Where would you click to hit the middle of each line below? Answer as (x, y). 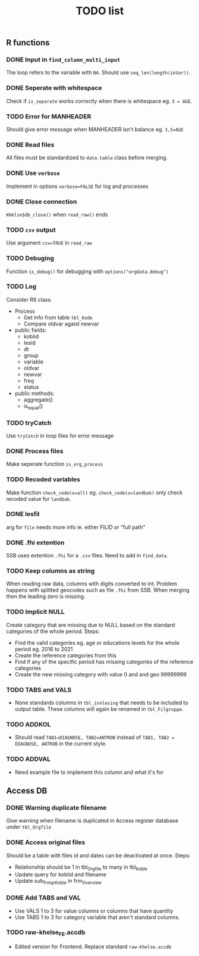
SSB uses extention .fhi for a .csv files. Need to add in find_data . (87, 556)
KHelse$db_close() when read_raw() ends (57, 214)
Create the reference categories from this (66, 655)
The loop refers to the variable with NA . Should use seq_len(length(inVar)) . (99, 73)
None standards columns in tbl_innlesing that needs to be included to (101, 703)
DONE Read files (30, 145)
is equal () (33, 407)
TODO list (100, 11)
